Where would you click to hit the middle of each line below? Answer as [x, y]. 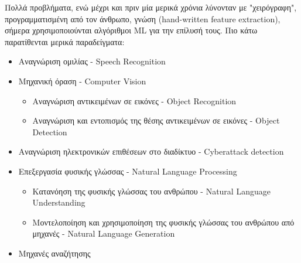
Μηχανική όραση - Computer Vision [82, 81]
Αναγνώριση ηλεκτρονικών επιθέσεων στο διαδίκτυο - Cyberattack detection [151, 151]
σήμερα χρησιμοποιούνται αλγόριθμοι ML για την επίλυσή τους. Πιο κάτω [131, 30]
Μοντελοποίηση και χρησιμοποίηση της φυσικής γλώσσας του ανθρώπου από [163, 222]
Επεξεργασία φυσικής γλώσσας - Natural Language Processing [128, 171]
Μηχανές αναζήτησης [54, 253]
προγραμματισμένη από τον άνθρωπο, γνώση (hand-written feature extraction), [143, 18]
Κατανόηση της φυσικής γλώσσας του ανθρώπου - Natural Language [151, 191]
